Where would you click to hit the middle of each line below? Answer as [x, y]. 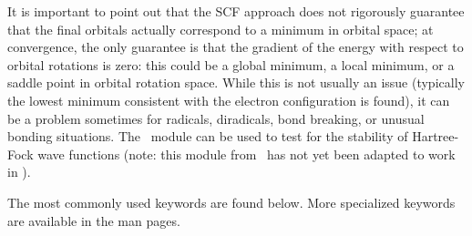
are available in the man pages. [94, 220]
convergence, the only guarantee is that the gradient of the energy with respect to [236, 47]
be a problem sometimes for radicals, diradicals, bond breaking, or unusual [216, 118]
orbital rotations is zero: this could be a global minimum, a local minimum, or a [231, 64]
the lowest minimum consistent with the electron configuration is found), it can [229, 100]
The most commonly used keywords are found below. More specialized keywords [231, 202]
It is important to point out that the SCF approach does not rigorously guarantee [236, 11]
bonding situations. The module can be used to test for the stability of [208, 136]
